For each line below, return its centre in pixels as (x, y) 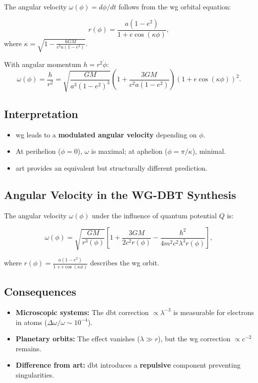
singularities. (35, 374)
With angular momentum (43, 64)
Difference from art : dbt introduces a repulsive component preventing (128, 365)
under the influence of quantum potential (155, 215)
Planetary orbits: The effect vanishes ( (78, 339)
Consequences (40, 291)
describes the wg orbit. (125, 263)
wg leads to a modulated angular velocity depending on (106, 134)
